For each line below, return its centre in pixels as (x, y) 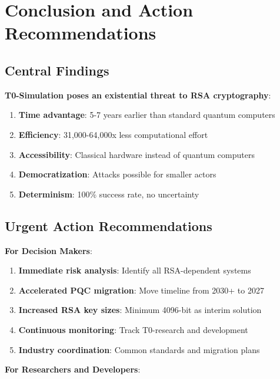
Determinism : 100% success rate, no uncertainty (109, 194)
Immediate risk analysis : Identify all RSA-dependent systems (135, 270)
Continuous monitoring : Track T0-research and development (133, 329)
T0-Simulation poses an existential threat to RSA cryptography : (138, 95)
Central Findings (57, 70)
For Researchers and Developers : (73, 369)
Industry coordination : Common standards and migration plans (139, 349)
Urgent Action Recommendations (109, 225)
